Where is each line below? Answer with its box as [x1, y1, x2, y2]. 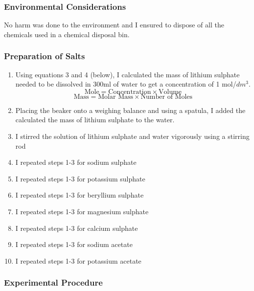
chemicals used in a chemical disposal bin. [4, 29, 130, 39]
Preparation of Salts [4, 50, 85, 62]
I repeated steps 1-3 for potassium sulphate [15, 173, 145, 183]
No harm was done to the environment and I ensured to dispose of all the [4, 20, 224, 30]
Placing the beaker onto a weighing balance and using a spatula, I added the [15, 105, 246, 115]
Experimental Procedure [4, 276, 103, 289]
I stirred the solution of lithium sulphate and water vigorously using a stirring [15, 131, 250, 141]
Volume [159, 88, 182, 95]
